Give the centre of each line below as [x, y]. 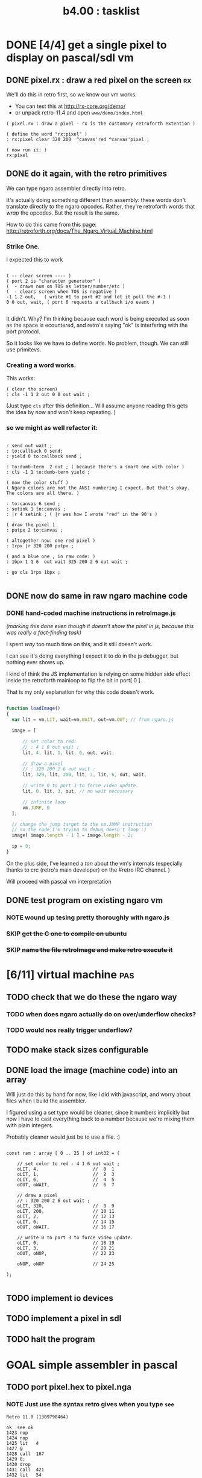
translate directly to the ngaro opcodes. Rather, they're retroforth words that [101, 206]
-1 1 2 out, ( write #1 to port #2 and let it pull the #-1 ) [89, 297]
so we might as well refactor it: [52, 428]
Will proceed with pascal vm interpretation [59, 881]
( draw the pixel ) [31, 525]
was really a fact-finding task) [44, 633]
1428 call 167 [25, 1454]
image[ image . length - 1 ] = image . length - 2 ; [73, 835]
